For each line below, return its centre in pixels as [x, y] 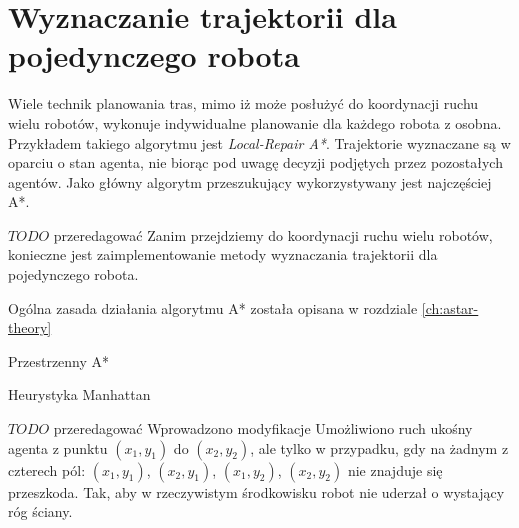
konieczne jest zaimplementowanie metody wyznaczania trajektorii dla [223, 254]
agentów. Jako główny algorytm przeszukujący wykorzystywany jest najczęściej [250, 181]
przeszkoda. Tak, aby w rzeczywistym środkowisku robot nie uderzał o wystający [256, 491]
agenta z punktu [58, 447]
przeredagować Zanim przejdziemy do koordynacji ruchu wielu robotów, [273, 234]
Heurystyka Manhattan [79, 394]
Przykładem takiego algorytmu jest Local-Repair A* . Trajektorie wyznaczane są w [259, 142]
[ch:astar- [450, 307]
